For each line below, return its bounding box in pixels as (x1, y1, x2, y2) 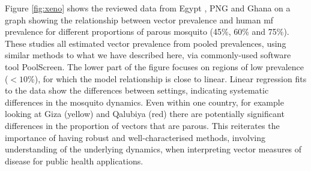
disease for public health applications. (5, 154, 143, 167)
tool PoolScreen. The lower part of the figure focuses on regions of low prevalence (5, 60, 304, 73)
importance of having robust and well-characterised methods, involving (5, 131, 266, 143)
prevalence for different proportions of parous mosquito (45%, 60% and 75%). (5, 25, 289, 38)
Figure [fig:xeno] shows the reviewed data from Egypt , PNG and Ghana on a (5, 2, 291, 14)
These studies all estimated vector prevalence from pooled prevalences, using (5, 37, 286, 49)
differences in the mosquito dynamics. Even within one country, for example (5, 95, 284, 108)
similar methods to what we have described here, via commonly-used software (5, 49, 291, 61)
